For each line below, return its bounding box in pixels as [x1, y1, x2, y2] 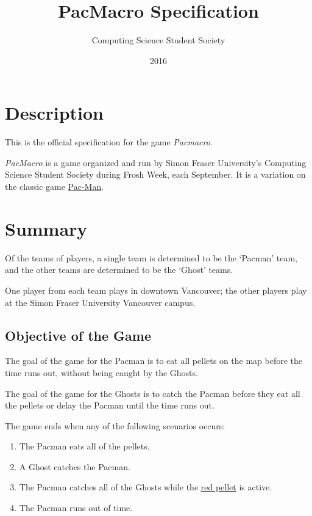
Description [5, 100, 104, 125]
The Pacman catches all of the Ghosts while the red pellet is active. [19, 481, 272, 493]
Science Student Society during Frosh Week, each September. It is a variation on [5, 168, 306, 181]
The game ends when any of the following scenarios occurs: [5, 419, 225, 432]
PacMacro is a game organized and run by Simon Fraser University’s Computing [5, 156, 307, 169]
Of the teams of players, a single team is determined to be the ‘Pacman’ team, [5, 251, 298, 264]
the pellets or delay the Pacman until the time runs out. [5, 399, 214, 412]
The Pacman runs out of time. [19, 501, 133, 514]
